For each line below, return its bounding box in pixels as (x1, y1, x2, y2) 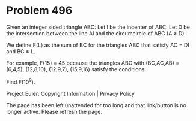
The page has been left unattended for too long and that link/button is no (6, 101, 186, 108)
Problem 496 (6, 4, 73, 17)
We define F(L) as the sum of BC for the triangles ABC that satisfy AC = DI (6, 41, 189, 49)
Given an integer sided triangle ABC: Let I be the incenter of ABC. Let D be (6, 23, 191, 31)
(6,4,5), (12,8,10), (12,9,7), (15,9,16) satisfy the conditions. (6, 65, 146, 72)
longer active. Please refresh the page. (6, 108, 103, 115)
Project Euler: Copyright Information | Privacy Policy (6, 90, 135, 97)
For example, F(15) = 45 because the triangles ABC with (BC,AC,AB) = (6, 59, 180, 66)
